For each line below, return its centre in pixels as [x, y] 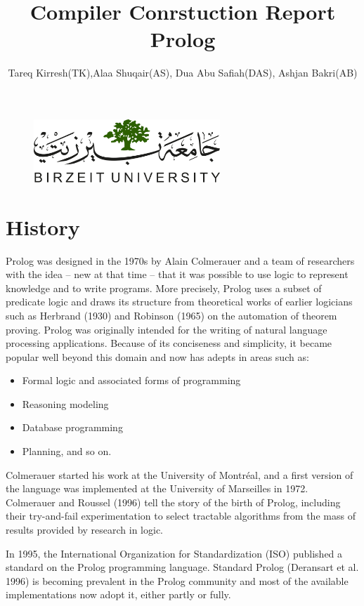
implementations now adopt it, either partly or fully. [118, 594]
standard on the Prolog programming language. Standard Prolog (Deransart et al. [182, 567]
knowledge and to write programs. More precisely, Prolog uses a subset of [164, 288]
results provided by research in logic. [84, 530]
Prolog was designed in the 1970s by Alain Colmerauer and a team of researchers [180, 260]
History [43, 226]
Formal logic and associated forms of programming [131, 380]
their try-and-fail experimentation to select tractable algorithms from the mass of [181, 516]
